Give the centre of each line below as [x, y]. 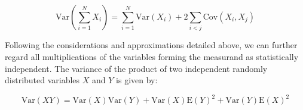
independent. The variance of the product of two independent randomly [136, 68]
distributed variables [42, 80]
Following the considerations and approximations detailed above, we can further [151, 45]
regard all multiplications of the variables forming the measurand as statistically [152, 56]
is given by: [137, 80]
